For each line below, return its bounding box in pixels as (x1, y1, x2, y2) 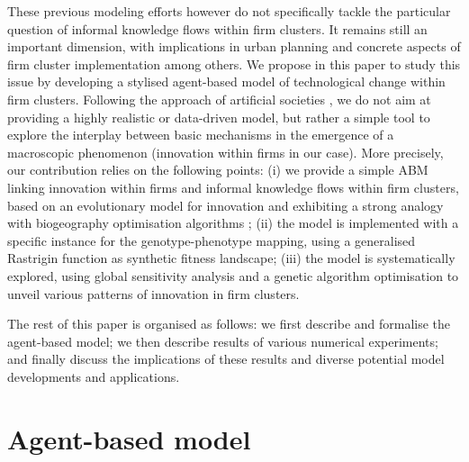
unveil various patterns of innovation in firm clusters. (7, 284, 300, 303)
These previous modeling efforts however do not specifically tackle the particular (7, 2, 451, 20)
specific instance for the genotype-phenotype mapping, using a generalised (7, 231, 416, 249)
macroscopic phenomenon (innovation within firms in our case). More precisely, (7, 142, 444, 161)
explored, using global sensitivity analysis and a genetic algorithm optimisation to (7, 266, 459, 285)
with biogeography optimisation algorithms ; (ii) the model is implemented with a (7, 213, 459, 232)
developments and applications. (7, 367, 180, 385)
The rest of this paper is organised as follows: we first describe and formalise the (7, 314, 451, 333)
